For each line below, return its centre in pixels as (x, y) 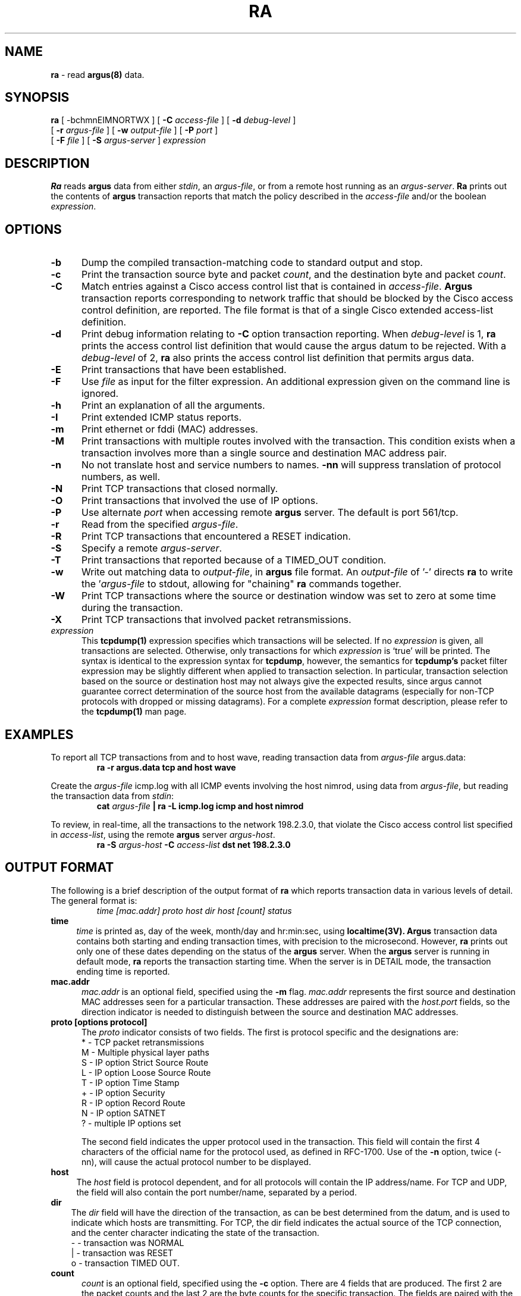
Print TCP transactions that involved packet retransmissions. (216, 620)
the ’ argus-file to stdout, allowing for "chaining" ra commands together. (241, 584)
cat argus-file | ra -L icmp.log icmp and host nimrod (200, 806)
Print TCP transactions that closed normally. (180, 489)
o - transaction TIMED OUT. (125, 1263)
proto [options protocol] (99, 1022)
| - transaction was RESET (122, 1253)
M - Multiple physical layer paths (145, 1052)
